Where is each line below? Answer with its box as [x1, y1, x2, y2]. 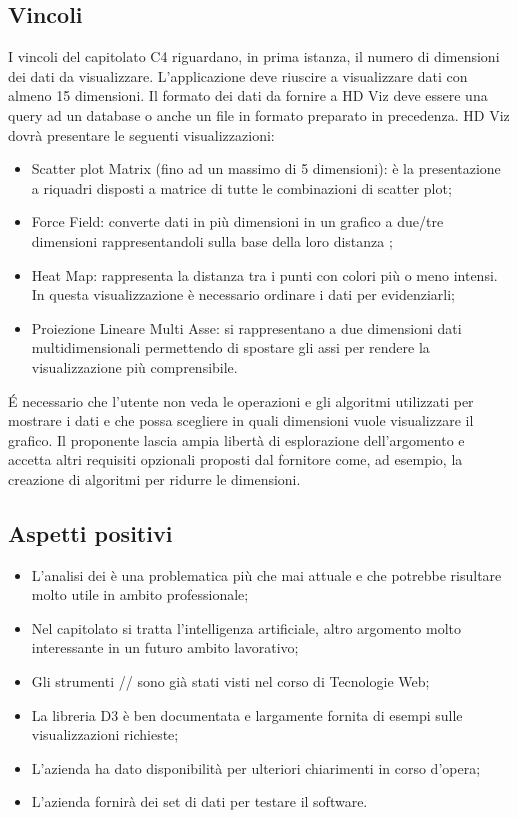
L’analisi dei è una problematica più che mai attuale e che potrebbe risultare [31, 564, 502, 585]
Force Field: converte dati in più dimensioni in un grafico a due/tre [31, 211, 444, 232]
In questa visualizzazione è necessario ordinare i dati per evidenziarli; [31, 284, 456, 305]
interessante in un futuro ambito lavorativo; [31, 637, 299, 658]
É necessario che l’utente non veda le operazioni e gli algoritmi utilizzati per [8, 390, 474, 411]
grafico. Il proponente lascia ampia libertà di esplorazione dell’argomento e [8, 429, 465, 450]
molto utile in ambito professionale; [31, 584, 249, 605]
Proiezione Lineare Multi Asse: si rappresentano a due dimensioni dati [31, 317, 462, 338]
